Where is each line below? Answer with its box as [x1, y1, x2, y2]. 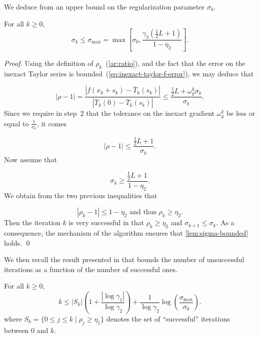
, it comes [36, 118, 67, 128]
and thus [129, 209, 156, 216]
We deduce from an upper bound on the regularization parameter [4, 1, 205, 11]
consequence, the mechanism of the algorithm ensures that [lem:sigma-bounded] [4, 228, 248, 238]
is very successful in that [68, 217, 144, 228]
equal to [4, 118, 29, 128]
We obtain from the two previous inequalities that [4, 190, 157, 200]
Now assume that [4, 154, 57, 164]
